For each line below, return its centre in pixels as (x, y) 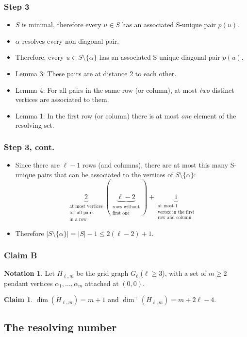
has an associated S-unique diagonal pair (160, 57)
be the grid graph (102, 273)
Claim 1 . (18, 299)
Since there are (37, 165)
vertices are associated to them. (62, 99)
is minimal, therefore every (62, 25)
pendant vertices (28, 283)
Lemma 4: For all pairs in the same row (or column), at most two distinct (125, 90)
